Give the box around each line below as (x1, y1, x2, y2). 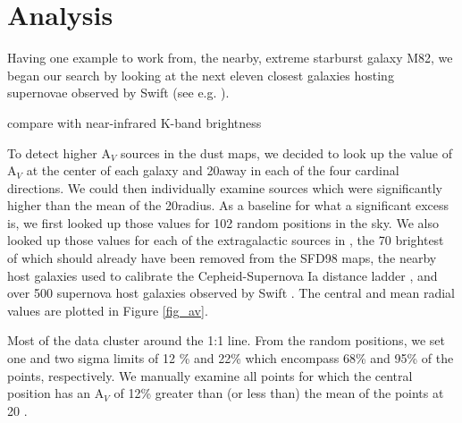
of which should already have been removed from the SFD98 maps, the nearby (7, 249, 437, 267)
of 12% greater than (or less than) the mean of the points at (113, 384, 444, 402)
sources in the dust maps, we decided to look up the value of (121, 143, 453, 162)
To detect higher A (7, 143, 111, 162)
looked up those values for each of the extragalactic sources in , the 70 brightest (7, 231, 444, 250)
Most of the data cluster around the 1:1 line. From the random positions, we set (7, 331, 445, 350)
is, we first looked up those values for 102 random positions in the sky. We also (7, 213, 439, 232)
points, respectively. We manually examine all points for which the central (7, 366, 413, 385)
